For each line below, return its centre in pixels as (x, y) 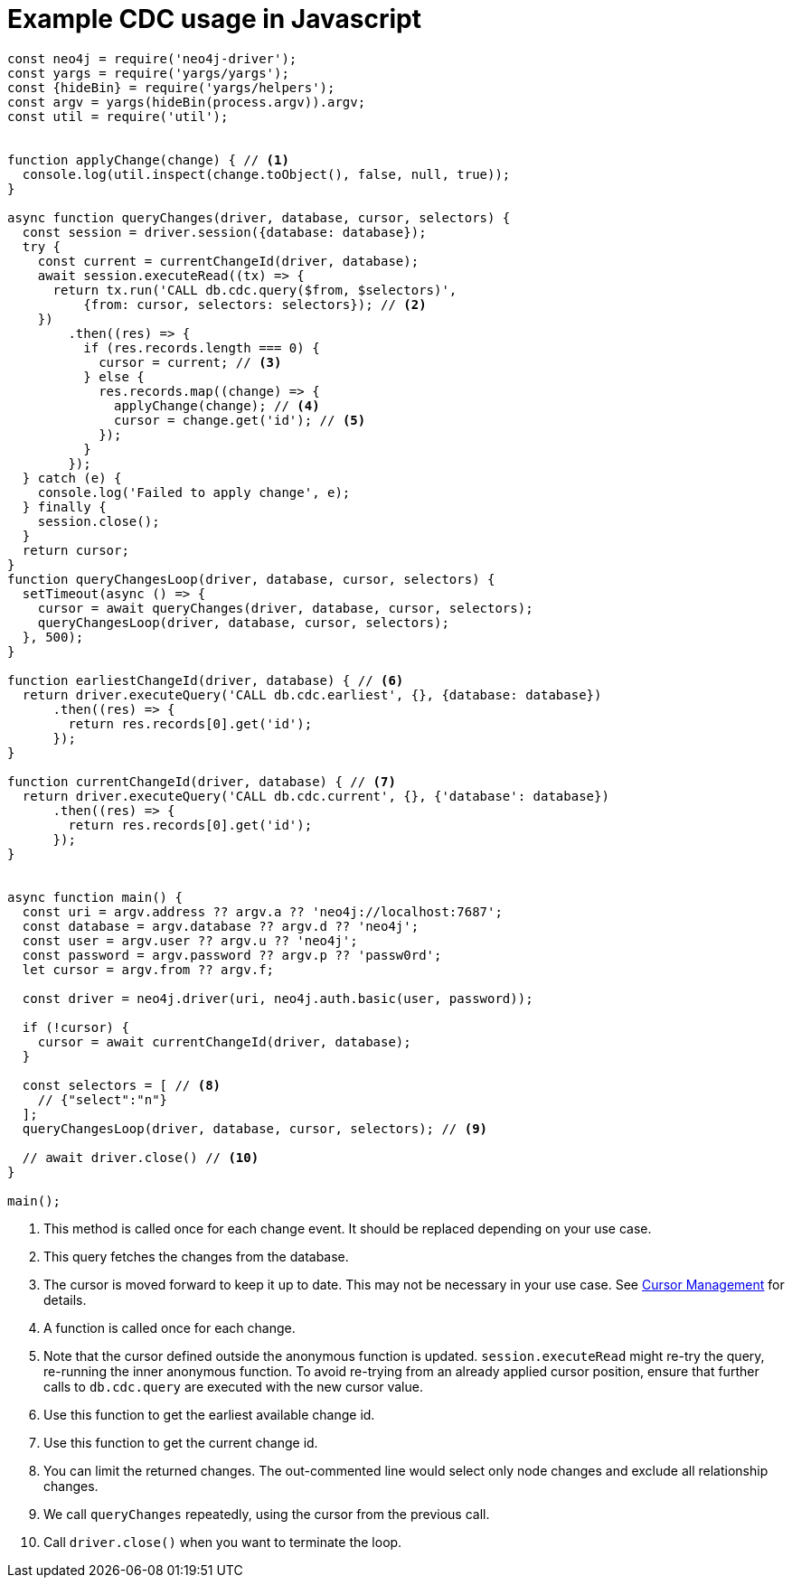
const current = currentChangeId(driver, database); (228, 261)
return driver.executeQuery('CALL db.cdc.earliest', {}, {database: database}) (312, 694)
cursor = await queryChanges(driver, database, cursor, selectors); (285, 608)
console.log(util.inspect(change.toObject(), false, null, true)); (266, 174)
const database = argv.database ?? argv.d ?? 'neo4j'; (221, 926)
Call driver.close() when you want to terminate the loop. (223, 1542)
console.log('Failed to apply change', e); (194, 492)
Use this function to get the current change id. (181, 1442)
